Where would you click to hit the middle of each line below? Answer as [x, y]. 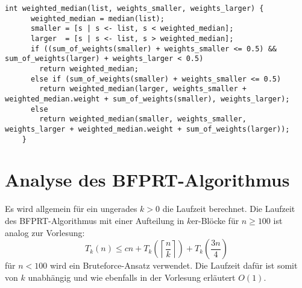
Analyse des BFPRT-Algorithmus [147, 180]
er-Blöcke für [215, 220]
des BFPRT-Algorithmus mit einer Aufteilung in [95, 220]
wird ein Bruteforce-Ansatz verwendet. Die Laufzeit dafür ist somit [174, 265]
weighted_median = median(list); [97, 18]
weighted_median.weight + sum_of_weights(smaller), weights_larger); [147, 99]
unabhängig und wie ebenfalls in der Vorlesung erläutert [132, 277]
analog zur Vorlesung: [45, 232]
